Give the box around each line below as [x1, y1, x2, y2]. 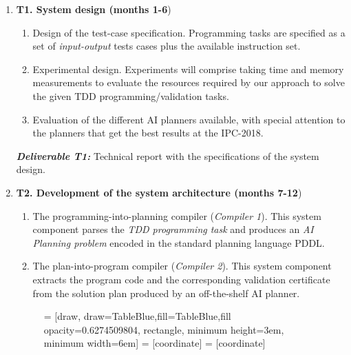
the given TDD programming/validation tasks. [32, 88, 229, 103]
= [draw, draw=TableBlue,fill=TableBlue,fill [43, 309, 231, 323]
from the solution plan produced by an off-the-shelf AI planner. [32, 285, 300, 300]
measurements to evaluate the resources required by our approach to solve [32, 75, 345, 90]
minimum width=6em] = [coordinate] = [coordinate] [43, 336, 266, 350]
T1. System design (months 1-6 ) [16, 2, 171, 16]
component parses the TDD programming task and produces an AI [32, 222, 314, 236]
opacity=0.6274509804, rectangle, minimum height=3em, [43, 322, 284, 336]
